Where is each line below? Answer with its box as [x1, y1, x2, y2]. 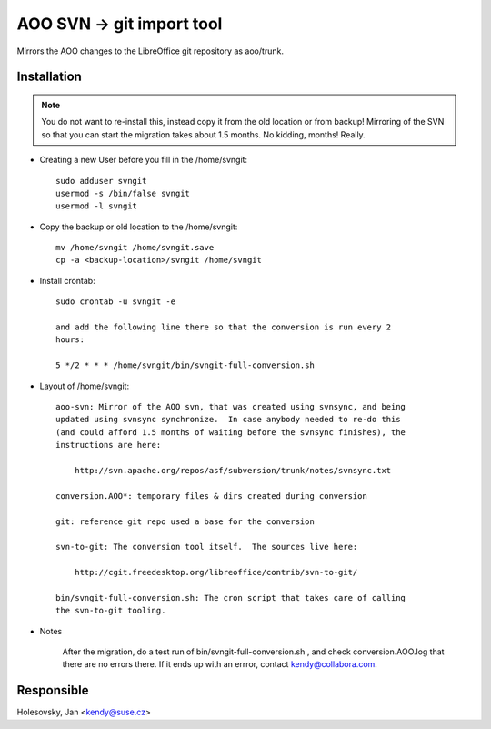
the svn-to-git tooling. [55, 605, 166, 616]
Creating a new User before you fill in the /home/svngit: [39, 155, 248, 166]
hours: [55, 335, 85, 345]
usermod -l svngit [55, 201, 138, 211]
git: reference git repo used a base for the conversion [55, 516, 316, 527]
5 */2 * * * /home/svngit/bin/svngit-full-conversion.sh [55, 360, 316, 370]
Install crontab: [39, 275, 95, 286]
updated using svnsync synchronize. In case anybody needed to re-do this [55, 414, 401, 425]
